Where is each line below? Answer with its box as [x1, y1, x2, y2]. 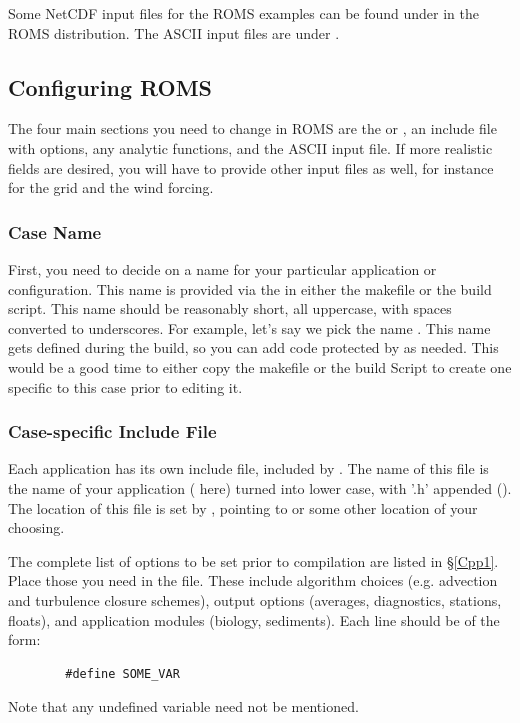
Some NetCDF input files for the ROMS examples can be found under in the [8, 3, 480, 23]
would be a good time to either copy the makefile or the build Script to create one [8, 356, 512, 377]
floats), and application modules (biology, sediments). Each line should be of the [8, 609, 500, 630]
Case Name [8, 219, 102, 244]
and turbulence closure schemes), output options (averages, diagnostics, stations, [8, 589, 502, 610]
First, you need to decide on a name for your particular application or [8, 258, 437, 279]
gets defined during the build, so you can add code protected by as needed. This [8, 337, 499, 358]
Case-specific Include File [8, 419, 217, 444]
